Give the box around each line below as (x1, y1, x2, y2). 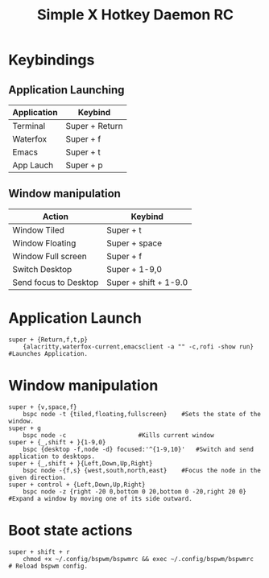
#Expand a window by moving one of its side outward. (8, 494, 193, 502)
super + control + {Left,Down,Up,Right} (8, 481, 147, 489)
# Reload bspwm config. (8, 562, 89, 570)
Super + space (106, 237, 163, 249)
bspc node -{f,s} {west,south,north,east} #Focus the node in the (23, 466, 262, 474)
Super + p (65, 159, 103, 171)
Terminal (12, 121, 46, 131)
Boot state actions (8, 521, 133, 539)
